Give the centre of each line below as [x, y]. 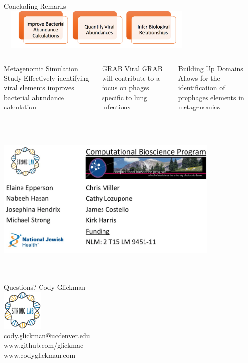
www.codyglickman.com [40, 354]
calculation [20, 107]
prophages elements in [211, 97]
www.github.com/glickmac [44, 345]
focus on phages [126, 87]
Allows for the [199, 78]
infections [116, 107]
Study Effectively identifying [47, 78]
